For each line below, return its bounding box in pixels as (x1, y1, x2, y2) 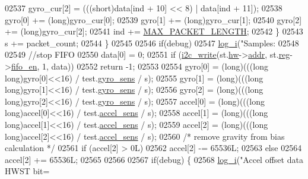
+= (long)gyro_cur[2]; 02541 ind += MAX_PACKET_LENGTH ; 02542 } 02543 (5, 25, 303, 37)
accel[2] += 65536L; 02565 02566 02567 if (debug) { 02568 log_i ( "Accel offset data (5, 153, 303, 165)
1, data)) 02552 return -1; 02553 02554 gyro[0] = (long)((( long (42, 59, 268, 72)
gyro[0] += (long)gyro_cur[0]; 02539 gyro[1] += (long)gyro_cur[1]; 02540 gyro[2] (5, 13, 302, 26)
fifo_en (11, 59, 37, 72)
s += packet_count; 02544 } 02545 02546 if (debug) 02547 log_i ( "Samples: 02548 (5, 36, 299, 49)
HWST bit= (5, 165, 50, 177)
